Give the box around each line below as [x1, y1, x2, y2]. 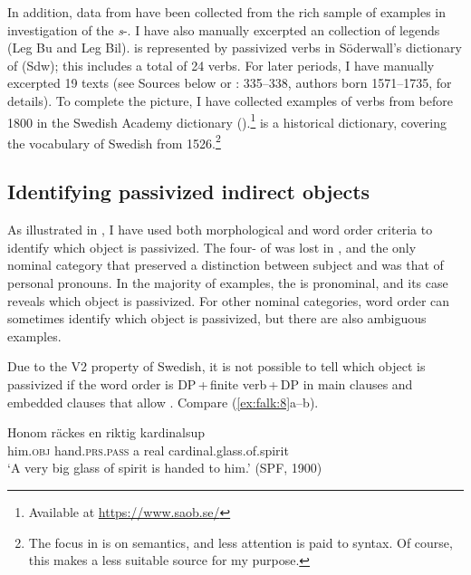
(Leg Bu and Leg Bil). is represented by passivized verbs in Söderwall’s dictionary [7, 38, 462, 57]
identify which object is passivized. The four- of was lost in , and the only [7, 237, 417, 256]
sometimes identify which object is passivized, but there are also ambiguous [7, 309, 427, 328]
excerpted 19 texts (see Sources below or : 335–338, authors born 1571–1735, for [7, 73, 452, 92]
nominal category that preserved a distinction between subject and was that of [7, 255, 444, 274]
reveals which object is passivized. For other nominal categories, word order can [7, 291, 450, 310]
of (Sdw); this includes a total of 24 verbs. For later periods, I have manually [7, 55, 435, 74]
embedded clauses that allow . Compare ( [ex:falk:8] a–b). [7, 392, 319, 411]
